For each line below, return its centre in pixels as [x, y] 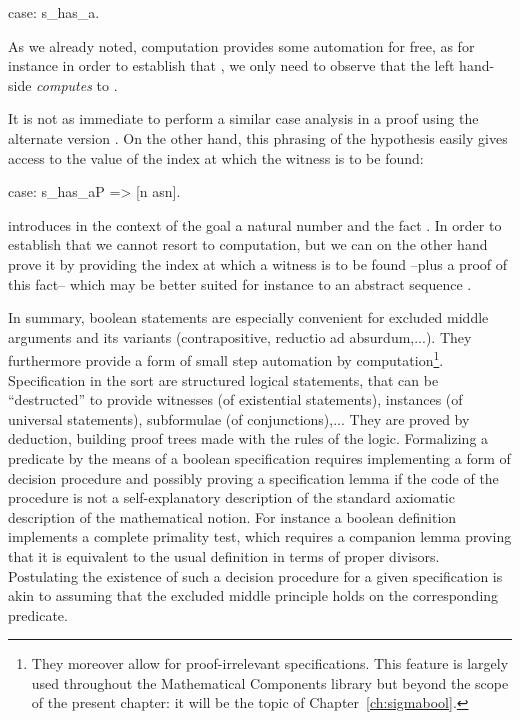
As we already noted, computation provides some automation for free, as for [241, 45]
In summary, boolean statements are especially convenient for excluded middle [248, 317]
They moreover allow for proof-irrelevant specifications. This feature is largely [270, 663]
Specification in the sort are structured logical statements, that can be [223, 379]
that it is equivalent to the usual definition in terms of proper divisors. [224, 555]
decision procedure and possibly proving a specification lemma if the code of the [253, 477]
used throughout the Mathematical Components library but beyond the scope [270, 682]
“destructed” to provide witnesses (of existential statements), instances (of [235, 399]
